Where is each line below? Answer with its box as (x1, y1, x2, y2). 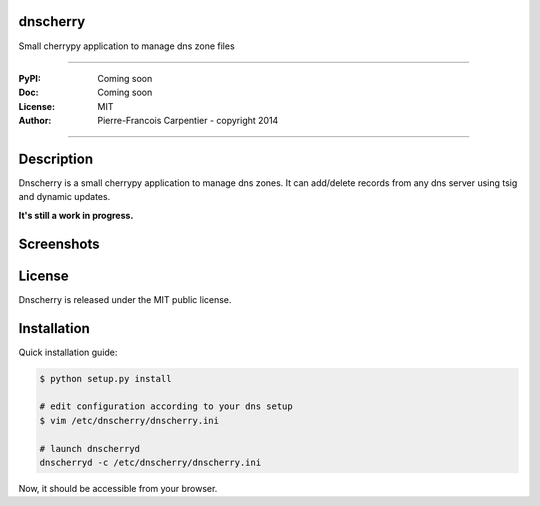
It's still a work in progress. (18, 209, 134, 221)
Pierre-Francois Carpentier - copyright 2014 (97, 115, 279, 127)
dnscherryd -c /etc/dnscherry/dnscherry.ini (39, 456, 262, 468)
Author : (18, 115, 52, 127)
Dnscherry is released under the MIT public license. (18, 293, 232, 305)
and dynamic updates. (18, 191, 111, 203)
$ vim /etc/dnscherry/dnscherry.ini (39, 415, 220, 426)
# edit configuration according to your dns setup (39, 401, 294, 412)
